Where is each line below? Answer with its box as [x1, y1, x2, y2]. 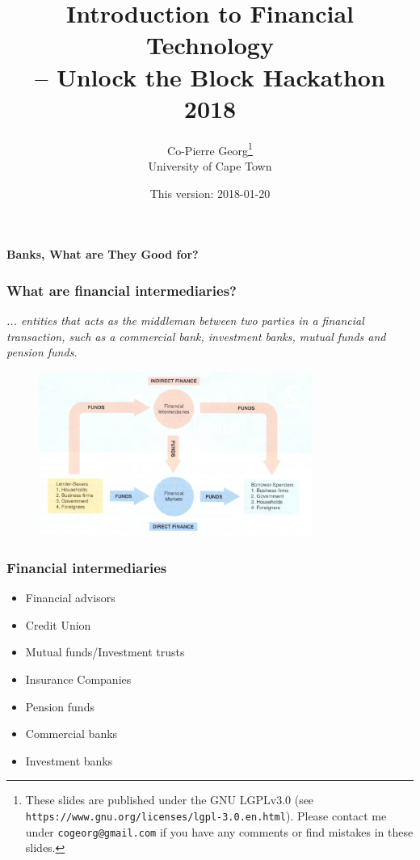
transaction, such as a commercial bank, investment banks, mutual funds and [6, 327, 386, 344]
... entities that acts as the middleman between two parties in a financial [6, 311, 364, 328]
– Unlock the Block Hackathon [35, 60, 385, 93]
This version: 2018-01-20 [149, 184, 271, 201]
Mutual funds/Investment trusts [25, 643, 185, 660]
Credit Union [25, 616, 91, 633]
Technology [146, 28, 274, 61]
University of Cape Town [148, 157, 272, 174]
